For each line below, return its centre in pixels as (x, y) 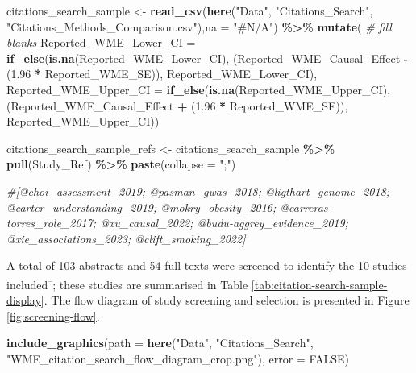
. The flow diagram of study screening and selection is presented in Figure (227, 300)
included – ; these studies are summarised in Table (127, 283)
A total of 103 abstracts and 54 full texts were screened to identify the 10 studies (207, 265)
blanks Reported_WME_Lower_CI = (101, 42)
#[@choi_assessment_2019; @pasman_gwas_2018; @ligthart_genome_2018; (198, 191)
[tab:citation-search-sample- (319, 284)
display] (25, 300)
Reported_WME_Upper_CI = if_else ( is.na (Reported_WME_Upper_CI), (199, 89)
